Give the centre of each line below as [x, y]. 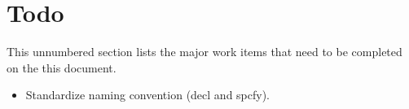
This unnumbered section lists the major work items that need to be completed [204, 52]
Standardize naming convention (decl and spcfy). [148, 95]
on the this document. [62, 67]
